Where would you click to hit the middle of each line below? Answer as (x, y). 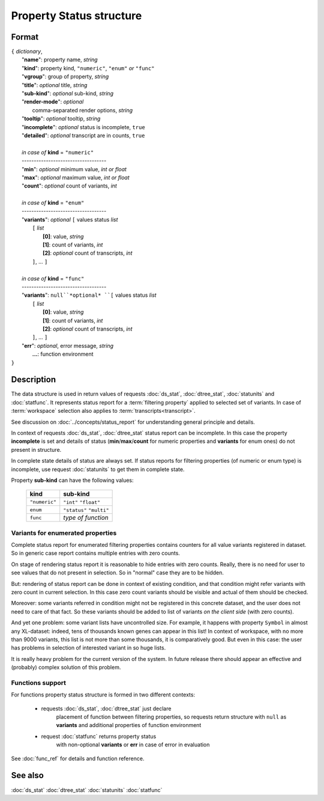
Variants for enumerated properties (64, 533)
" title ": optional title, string (55, 85)
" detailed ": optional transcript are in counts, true (83, 135)
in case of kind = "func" (53, 278)
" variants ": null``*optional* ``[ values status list (89, 295)
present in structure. (36, 449)
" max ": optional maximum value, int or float (76, 177)
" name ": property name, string (60, 59)
